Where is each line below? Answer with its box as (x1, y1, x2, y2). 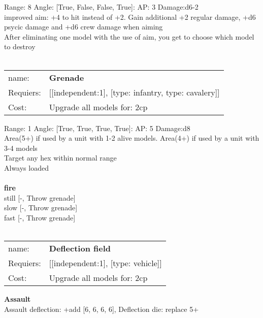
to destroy (4, 41, 36, 52)
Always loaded (4, 162, 49, 173)
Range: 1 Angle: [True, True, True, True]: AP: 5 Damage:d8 (4, 122, 190, 133)
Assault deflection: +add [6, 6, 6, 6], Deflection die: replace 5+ (4, 303, 199, 314)
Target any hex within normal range (4, 152, 117, 163)
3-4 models (4, 142, 38, 153)
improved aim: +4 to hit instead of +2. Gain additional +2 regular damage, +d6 (4, 11, 256, 22)
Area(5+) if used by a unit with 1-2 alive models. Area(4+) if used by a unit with (4, 133, 259, 143)
